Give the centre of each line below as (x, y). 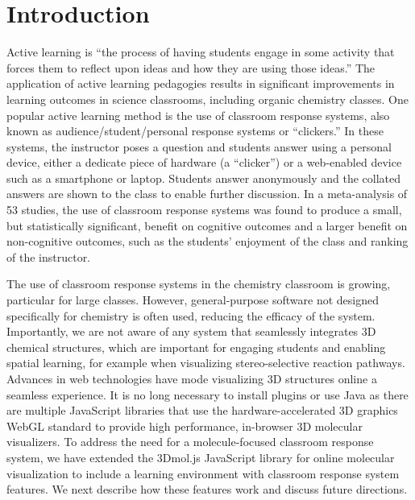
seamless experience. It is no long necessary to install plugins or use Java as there (207, 394)
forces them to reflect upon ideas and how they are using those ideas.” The (191, 67)
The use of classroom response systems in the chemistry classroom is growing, (199, 284)
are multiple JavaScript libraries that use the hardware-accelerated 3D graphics (202, 410)
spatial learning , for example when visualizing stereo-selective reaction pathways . (206, 363)
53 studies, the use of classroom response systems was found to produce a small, (204, 210)
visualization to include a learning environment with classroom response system (203, 473)
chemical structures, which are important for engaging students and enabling (196, 347)
